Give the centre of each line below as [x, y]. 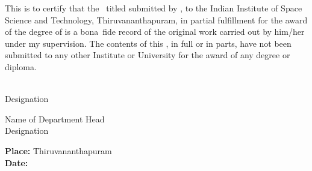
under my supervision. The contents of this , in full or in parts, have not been [148, 43]
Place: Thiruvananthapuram [58, 150]
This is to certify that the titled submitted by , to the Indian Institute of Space [154, 8]
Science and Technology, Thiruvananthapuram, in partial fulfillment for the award [156, 19]
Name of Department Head [55, 118]
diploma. [21, 66]
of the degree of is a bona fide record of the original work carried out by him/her [155, 31]
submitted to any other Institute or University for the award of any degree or [148, 55]
